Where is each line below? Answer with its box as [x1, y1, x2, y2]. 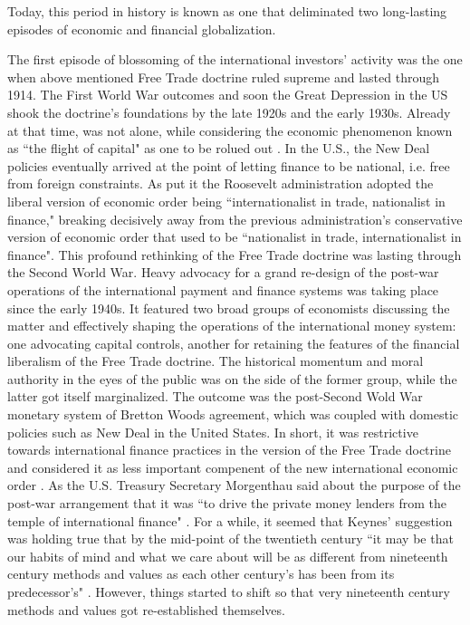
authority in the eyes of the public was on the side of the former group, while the [7, 369, 457, 388]
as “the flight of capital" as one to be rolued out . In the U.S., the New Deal [7, 139, 430, 158]
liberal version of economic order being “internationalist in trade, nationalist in [7, 191, 446, 210]
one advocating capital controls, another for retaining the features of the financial [7, 333, 460, 352]
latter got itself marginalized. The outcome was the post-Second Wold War [7, 387, 423, 406]
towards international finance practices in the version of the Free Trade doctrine [7, 440, 451, 459]
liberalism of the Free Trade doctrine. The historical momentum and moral [7, 351, 424, 370]
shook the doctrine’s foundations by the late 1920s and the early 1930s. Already [7, 102, 451, 121]
